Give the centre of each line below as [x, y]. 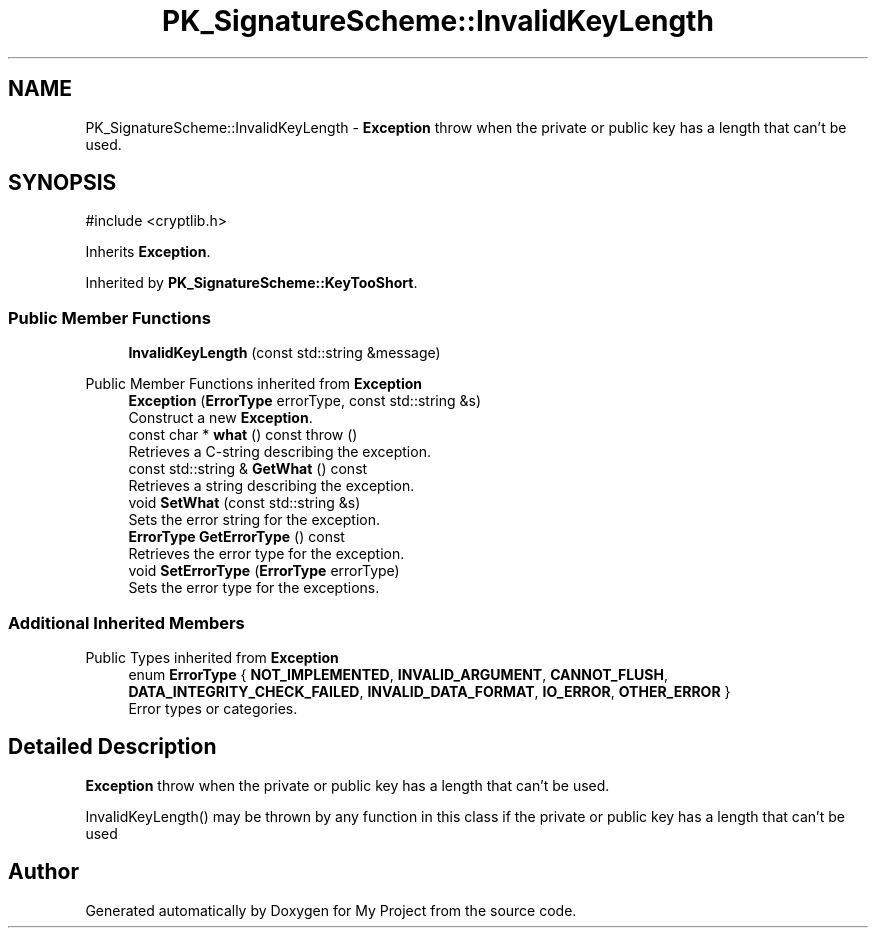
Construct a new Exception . [220, 418]
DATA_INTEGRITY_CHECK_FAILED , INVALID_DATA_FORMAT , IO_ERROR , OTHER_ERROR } [429, 691]
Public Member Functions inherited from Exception [254, 384]
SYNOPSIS [62, 183]
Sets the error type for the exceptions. [254, 588]
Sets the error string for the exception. [254, 520]
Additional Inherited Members [126, 622]
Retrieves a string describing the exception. [271, 486]
